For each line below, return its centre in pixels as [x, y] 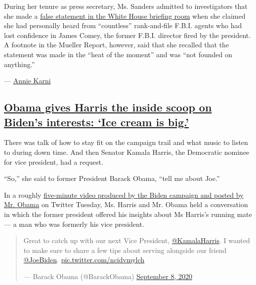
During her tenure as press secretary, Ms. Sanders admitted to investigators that [126, 6]
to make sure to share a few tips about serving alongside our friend [125, 250]
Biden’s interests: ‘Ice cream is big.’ [97, 122]
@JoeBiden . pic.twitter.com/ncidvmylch [84, 260]
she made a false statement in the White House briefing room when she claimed [125, 16]
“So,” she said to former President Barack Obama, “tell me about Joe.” [112, 178]
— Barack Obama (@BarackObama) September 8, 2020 [108, 276]
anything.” [20, 64]
